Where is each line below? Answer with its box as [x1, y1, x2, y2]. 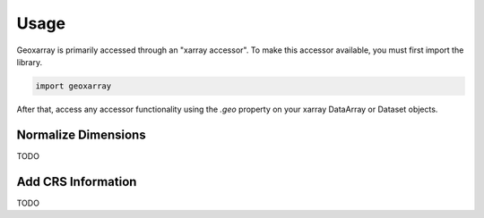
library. [16, 56, 43, 67]
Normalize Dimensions [16, 127, 147, 142]
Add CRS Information [16, 174, 137, 189]
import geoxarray [35, 80, 112, 91]
